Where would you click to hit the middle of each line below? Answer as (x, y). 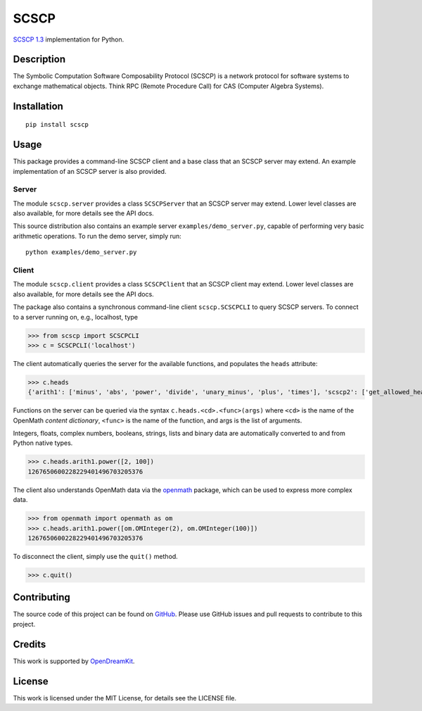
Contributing (41, 597)
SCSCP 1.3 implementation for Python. (69, 39)
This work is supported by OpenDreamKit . (74, 661)
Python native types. (43, 443)
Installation (38, 106)
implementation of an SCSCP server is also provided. (90, 171)
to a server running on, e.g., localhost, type (76, 317)
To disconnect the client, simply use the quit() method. (96, 556)
